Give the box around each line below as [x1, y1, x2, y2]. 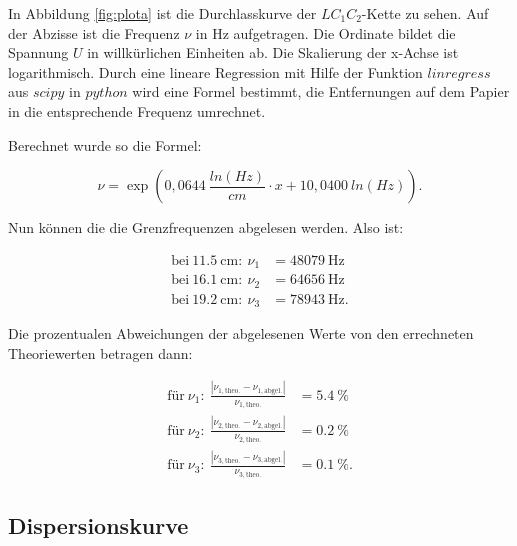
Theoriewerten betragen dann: [8, 342, 193, 363]
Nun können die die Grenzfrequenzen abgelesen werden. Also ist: [8, 217, 404, 238]
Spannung [8, 42, 69, 63]
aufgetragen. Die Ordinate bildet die [233, 22, 456, 43]
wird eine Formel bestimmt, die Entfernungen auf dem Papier [132, 81, 510, 102]
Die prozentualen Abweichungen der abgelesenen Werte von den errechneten [8, 323, 474, 344]
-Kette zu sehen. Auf [361, 3, 489, 23]
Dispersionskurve [8, 510, 189, 541]
